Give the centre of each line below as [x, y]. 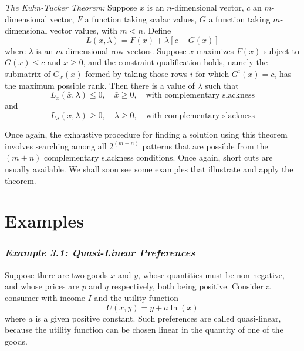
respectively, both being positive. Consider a [191, 286]
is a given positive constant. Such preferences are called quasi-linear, [158, 318]
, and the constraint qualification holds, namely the [175, 62]
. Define [157, 30]
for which [212, 73]
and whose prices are [42, 286]
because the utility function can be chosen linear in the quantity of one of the [144, 330]
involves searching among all [56, 146]
